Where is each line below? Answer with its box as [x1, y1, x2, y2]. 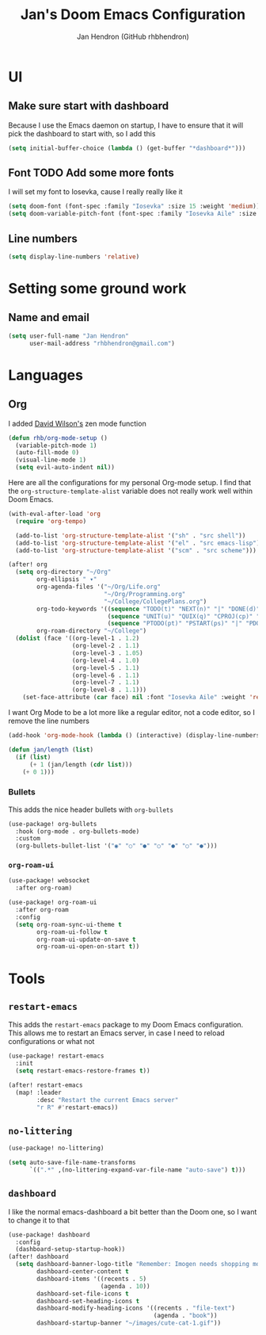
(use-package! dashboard [8, 1230, 90, 1238]
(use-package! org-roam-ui [8, 898, 97, 907]
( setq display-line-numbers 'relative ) [8, 253, 140, 261]
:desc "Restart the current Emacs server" [36, 1096, 179, 1104]
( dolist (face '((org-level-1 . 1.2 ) [15, 634, 140, 643]
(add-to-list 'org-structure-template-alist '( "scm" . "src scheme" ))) [15, 546, 257, 554]
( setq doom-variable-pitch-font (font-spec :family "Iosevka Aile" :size [8, 210, 257, 218]
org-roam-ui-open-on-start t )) [36, 943, 140, 951]
